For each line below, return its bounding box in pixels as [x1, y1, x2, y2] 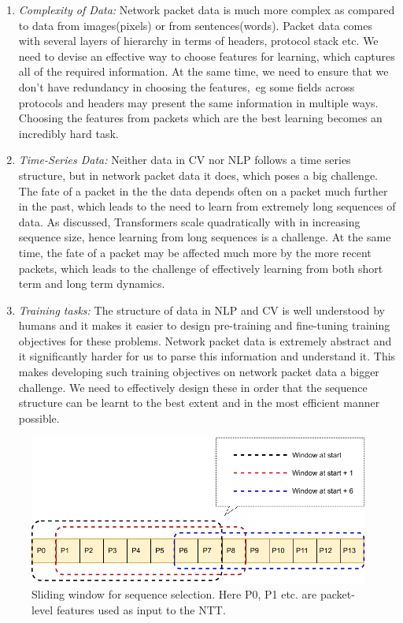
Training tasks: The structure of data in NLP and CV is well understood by [18, 301, 385, 318]
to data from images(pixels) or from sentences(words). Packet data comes [18, 17, 372, 33]
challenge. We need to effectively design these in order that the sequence [18, 379, 368, 395]
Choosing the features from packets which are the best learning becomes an [18, 110, 383, 126]
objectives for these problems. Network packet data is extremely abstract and [18, 332, 392, 349]
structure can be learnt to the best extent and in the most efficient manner [18, 394, 380, 411]
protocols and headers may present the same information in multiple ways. [18, 94, 379, 110]
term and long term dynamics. [18, 275, 165, 292]
